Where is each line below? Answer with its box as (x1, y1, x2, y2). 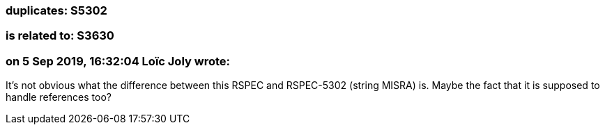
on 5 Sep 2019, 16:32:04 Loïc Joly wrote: (6, 54, 230, 68)
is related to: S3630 (6, 29, 114, 43)
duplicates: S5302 (6, 3, 107, 17)
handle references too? (6, 91, 112, 104)
